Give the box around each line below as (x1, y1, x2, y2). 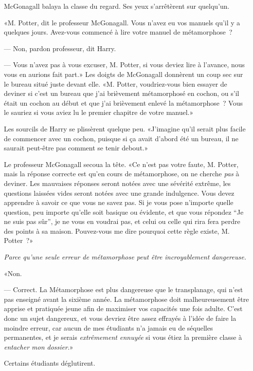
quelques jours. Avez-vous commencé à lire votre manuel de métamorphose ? (4, 27, 233, 37)
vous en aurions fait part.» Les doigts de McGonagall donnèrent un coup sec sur (4, 69, 243, 79)
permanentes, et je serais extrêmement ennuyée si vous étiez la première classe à (4, 332, 242, 342)
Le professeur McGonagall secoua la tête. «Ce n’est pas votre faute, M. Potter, (4, 159, 239, 169)
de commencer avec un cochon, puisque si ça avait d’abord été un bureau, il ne (4, 133, 239, 143)
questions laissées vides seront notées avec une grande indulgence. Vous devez (4, 187, 235, 198)
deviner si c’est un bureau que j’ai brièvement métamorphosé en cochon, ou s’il (4, 88, 239, 98)
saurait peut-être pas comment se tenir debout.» (4, 143, 148, 153)
